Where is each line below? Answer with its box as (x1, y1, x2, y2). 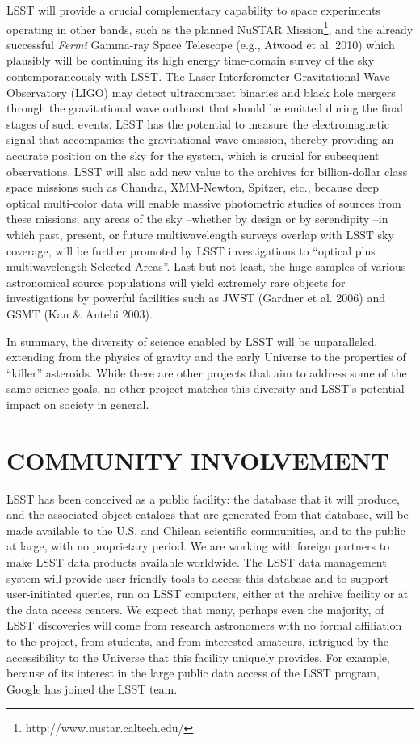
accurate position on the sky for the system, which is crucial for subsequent (6, 147, 380, 163)
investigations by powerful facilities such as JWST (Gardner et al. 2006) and (6, 289, 386, 306)
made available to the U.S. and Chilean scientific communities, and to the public (6, 521, 405, 538)
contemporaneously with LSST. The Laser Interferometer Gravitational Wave (6, 68, 390, 85)
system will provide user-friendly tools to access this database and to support (6, 569, 389, 586)
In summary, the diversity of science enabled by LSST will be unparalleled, (6, 332, 378, 349)
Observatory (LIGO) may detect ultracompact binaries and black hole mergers (6, 83, 396, 100)
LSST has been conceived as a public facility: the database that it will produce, (6, 490, 400, 507)
